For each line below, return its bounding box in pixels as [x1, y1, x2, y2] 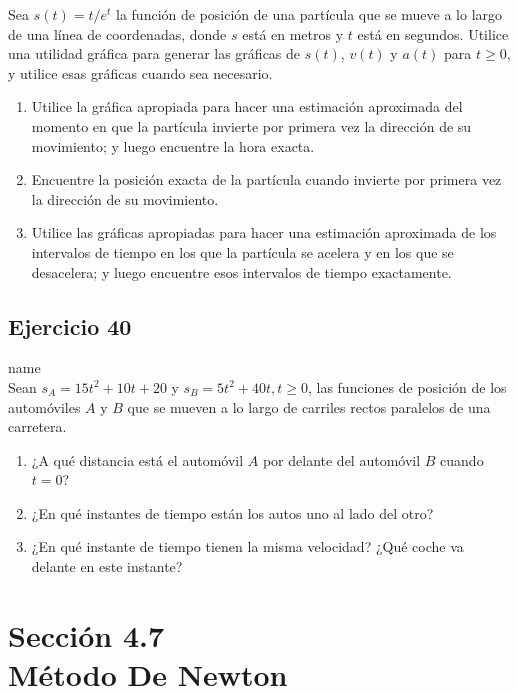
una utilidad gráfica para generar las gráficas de [8, 43, 301, 64]
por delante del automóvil [262, 449, 421, 470]
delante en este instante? [31, 556, 183, 577]
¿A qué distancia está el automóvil [31, 449, 244, 470]
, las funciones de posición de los [307, 376, 507, 397]
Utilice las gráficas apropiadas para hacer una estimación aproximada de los [31, 222, 497, 243]
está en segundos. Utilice [357, 23, 509, 44]
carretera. [8, 416, 67, 437]
